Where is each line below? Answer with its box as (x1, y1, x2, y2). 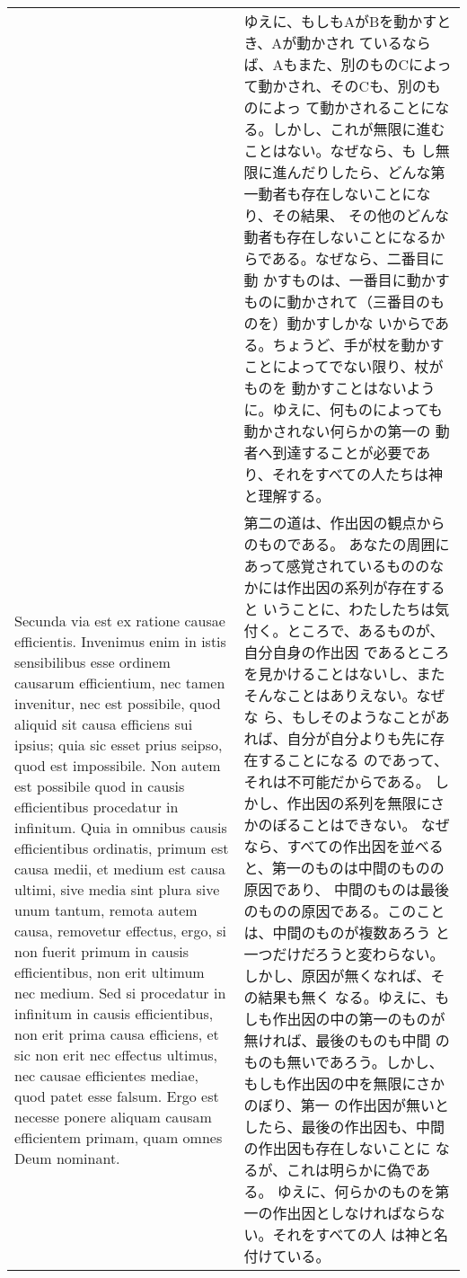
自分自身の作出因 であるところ (243, 642, 450, 662)
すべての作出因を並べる (286, 836, 444, 856)
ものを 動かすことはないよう (243, 377, 436, 398)
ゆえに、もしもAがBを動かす (243, 11, 437, 31)
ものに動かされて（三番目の (243, 291, 430, 312)
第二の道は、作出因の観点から (243, 512, 445, 533)
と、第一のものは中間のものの (243, 857, 445, 878)
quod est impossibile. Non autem (14, 754, 221, 776)
